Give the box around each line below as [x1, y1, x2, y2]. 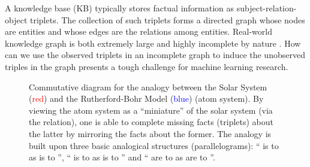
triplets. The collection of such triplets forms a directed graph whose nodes [29, 13, 305, 26]
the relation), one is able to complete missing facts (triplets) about [29, 116, 274, 128]
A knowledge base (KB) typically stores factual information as [5, 2, 234, 14]
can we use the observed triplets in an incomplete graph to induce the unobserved [5, 48, 305, 61]
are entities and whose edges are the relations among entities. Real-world [5, 25, 272, 38]
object [5, 13, 28, 26]
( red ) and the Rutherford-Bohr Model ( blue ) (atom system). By [29, 92, 264, 105]
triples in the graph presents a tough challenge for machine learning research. [5, 60, 288, 72]
